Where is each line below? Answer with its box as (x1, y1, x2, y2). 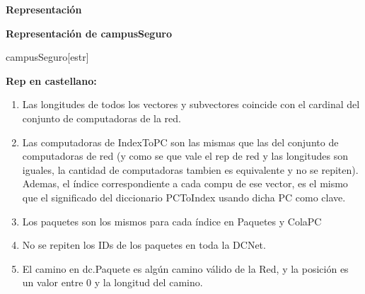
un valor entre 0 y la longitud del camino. (22, 275, 203, 290)
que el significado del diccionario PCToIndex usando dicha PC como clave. (22, 189, 346, 204)
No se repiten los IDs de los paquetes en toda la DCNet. (22, 237, 266, 252)
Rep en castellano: (6, 73, 97, 88)
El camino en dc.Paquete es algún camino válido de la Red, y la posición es (22, 261, 349, 276)
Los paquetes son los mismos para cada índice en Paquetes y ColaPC (22, 213, 322, 228)
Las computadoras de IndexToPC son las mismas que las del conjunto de (22, 134, 339, 149)
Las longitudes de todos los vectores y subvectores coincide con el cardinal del (22, 97, 360, 112)
